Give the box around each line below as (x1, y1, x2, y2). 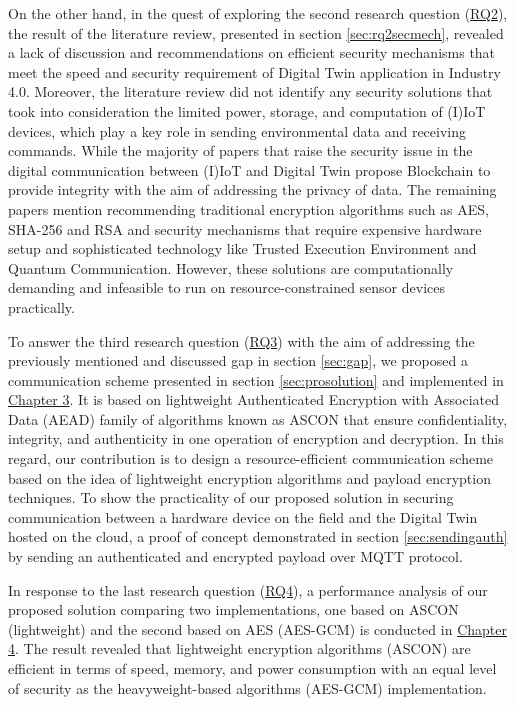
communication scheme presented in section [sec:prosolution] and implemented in (8, 369, 504, 390)
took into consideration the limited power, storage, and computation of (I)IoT (8, 100, 486, 121)
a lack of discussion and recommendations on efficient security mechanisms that (8, 42, 496, 63)
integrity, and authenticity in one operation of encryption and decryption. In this (8, 428, 504, 449)
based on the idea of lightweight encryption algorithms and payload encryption (8, 467, 491, 488)
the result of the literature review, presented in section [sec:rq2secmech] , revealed (8, 22, 504, 43)
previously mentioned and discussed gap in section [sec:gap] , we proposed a (8, 350, 468, 371)
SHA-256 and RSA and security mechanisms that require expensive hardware (8, 218, 482, 239)
